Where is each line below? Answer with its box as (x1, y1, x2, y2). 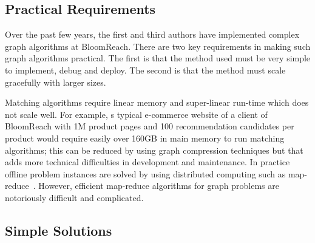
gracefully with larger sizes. (5, 75, 106, 88)
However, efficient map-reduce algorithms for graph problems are (38, 179, 279, 192)
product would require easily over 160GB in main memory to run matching (5, 131, 285, 144)
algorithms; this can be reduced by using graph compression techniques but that (5, 143, 303, 156)
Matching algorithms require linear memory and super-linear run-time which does (5, 96, 309, 109)
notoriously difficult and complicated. (5, 191, 144, 204)
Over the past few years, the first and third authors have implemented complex (5, 28, 300, 41)
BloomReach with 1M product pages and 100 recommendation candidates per (5, 120, 294, 132)
